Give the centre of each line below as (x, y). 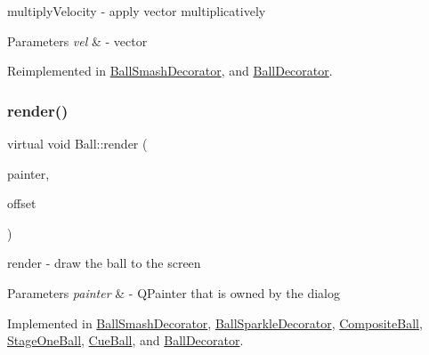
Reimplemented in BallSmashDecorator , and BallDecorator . (170, 71)
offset (22, 203)
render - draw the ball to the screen (104, 263)
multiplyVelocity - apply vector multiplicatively (137, 11)
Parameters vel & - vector (77, 40)
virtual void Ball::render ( (77, 143)
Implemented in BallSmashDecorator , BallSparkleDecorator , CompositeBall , (215, 323)
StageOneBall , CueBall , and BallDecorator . (125, 340)
